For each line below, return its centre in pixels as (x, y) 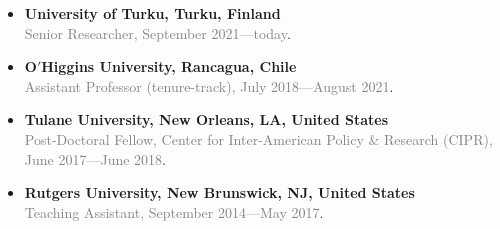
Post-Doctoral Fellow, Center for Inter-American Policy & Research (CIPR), (258, 138)
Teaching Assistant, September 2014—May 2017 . (174, 211)
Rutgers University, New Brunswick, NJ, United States (219, 192)
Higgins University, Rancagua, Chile (169, 66)
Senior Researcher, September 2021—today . (157, 32)
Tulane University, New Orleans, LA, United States (206, 119)
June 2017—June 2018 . (95, 158)
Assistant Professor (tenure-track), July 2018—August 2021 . (209, 85)
